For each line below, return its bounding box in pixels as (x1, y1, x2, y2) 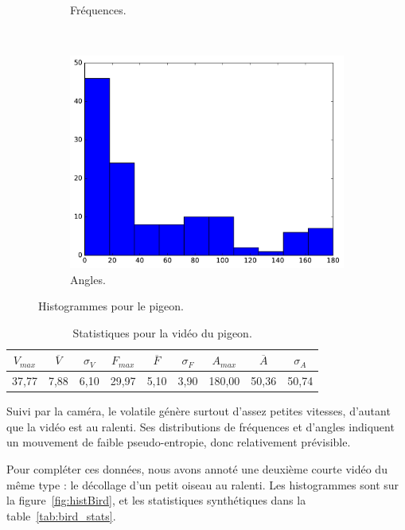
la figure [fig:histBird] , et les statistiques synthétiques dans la (6, 492, 306, 509)
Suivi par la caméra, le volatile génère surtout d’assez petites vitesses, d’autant (6, 403, 391, 419)
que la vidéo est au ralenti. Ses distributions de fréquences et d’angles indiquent (6, 418, 395, 435)
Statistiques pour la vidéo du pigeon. (72, 324, 252, 341)
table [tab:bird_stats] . (6, 507, 116, 524)
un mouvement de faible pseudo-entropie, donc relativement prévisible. (6, 434, 351, 450)
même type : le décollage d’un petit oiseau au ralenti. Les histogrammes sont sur (6, 476, 399, 493)
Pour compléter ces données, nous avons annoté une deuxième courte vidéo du (6, 461, 387, 477)
